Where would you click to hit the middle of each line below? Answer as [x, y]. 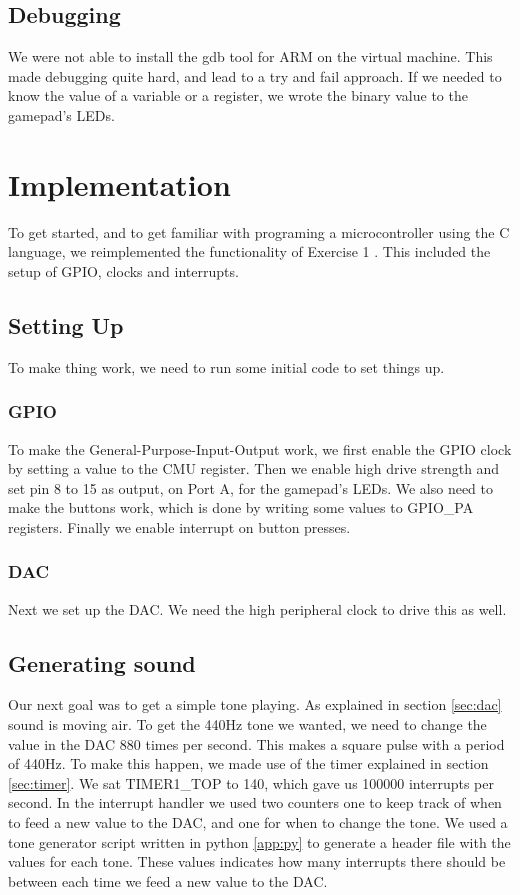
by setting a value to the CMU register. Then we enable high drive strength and [254, 468]
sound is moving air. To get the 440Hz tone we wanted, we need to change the [247, 724]
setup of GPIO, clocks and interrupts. [123, 270]
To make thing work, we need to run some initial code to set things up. [226, 366]
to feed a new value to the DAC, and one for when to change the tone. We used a [258, 822]
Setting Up [66, 324]
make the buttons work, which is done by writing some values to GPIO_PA [241, 507]
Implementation [119, 183]
